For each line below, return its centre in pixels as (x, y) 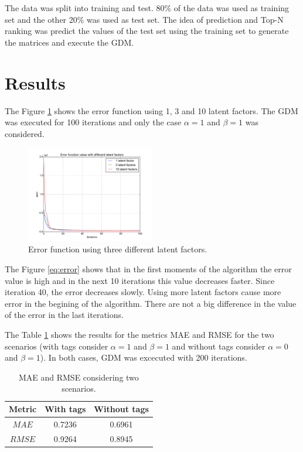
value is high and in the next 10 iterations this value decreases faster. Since (140, 280)
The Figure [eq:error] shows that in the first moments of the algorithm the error (148, 269)
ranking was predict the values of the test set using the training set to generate (147, 31)
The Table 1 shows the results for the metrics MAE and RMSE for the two (139, 335)
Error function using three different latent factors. (118, 249)
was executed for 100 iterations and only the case (93, 122)
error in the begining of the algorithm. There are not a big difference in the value (151, 303)
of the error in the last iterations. (64, 315)
